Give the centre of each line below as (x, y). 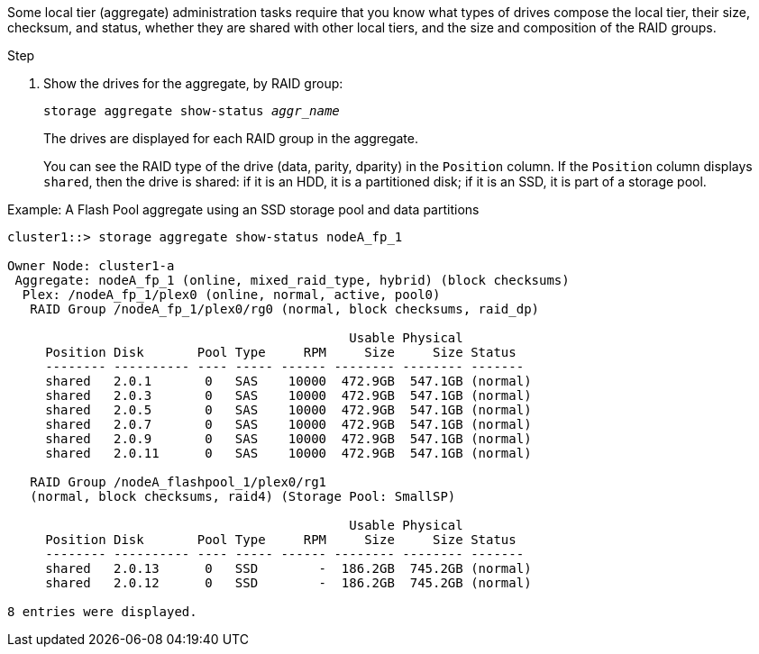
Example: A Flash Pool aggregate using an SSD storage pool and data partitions (243, 209)
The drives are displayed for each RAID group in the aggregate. (231, 138)
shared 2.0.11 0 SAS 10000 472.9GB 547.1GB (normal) (288, 453)
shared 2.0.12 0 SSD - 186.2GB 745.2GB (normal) (288, 583)
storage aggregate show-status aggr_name (192, 111)
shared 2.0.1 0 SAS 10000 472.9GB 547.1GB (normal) (288, 381)
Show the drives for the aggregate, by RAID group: (193, 83)
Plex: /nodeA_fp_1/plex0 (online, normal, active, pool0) (231, 295)
